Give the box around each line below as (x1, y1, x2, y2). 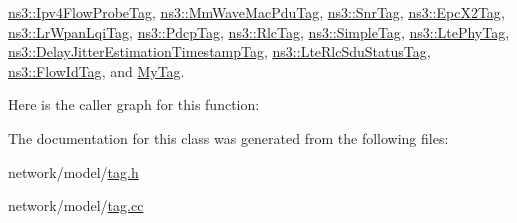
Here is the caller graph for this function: (8, 94, 260, 115)
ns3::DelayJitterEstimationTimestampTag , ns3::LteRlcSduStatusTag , (8, 41, 431, 62)
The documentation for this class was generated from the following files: (8, 127, 449, 148)
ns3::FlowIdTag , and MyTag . (8, 60, 185, 81)
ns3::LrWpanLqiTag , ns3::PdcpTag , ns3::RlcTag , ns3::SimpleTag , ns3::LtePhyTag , (8, 21, 510, 42)
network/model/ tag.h (8, 161, 139, 182)
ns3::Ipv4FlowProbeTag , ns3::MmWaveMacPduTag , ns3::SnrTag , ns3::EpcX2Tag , (8, 2, 505, 22)
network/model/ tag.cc (8, 195, 144, 216)
